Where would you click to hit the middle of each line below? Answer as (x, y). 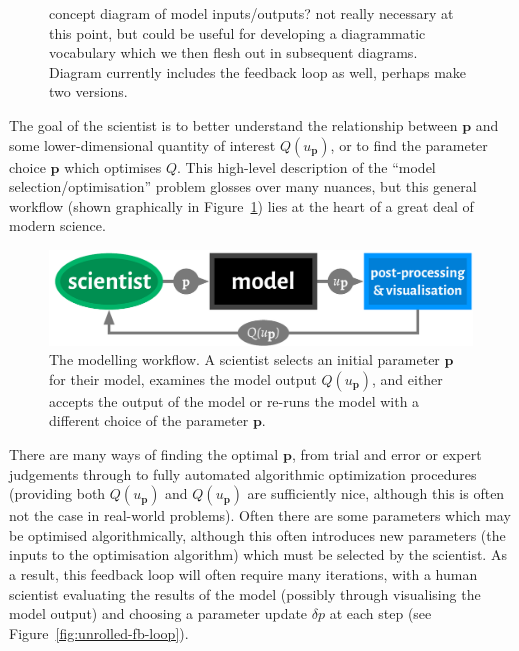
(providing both (57, 493)
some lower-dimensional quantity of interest (142, 144)
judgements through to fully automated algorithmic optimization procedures (243, 473)
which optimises (113, 166)
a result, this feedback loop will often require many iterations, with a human (243, 573)
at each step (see (380, 613)
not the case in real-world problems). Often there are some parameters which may (260, 515)
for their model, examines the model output (183, 378)
